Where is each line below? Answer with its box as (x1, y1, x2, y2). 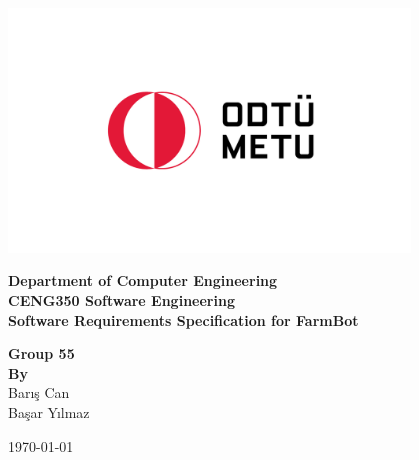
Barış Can (8, 382, 70, 403)
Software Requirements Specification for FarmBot (8, 309, 359, 330)
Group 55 (8, 343, 75, 364)
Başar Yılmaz (8, 402, 90, 423)
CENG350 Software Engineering (8, 290, 235, 311)
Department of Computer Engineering (8, 270, 278, 291)
